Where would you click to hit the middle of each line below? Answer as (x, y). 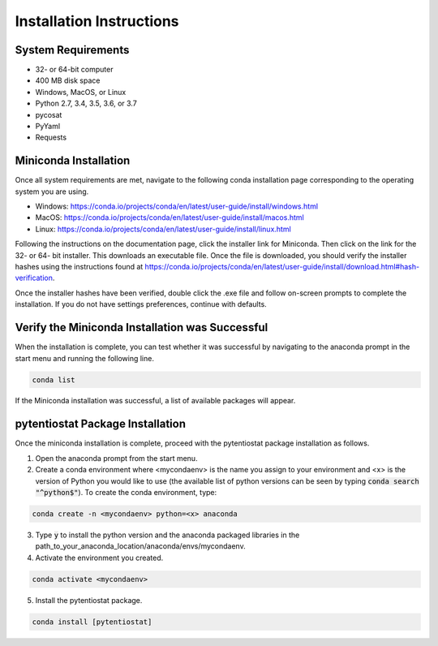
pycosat (49, 114)
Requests (51, 137)
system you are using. (52, 192)
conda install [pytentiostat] (92, 622)
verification (34, 278)
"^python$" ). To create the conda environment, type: (126, 492)
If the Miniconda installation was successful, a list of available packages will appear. (155, 401)
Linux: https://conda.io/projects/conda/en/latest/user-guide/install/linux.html (163, 229)
